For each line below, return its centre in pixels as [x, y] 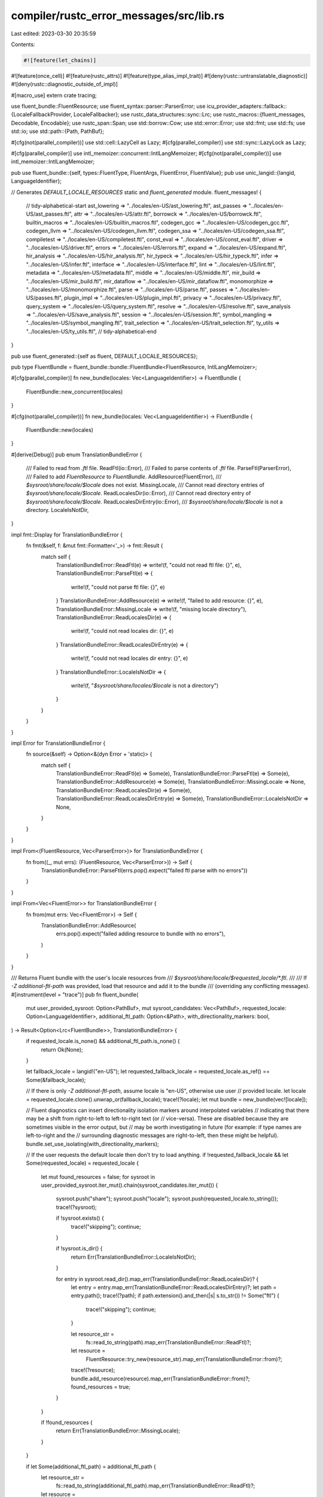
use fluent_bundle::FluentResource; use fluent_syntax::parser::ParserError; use [108, 106]
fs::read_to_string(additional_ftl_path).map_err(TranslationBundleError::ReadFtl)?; [156, 1486]
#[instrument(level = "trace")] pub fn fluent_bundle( [75, 995]
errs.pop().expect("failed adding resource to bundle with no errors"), [141, 934]
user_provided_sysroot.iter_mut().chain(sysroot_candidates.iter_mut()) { [129, 1185]
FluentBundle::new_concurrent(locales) [74, 392]
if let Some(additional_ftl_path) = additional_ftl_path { [91, 1466]
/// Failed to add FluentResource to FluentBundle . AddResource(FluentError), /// [124, 477]
